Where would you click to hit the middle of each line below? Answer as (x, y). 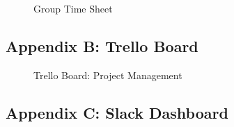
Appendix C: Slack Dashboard (117, 112)
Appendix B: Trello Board (102, 45)
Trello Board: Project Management (108, 75)
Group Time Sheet (73, 8)
